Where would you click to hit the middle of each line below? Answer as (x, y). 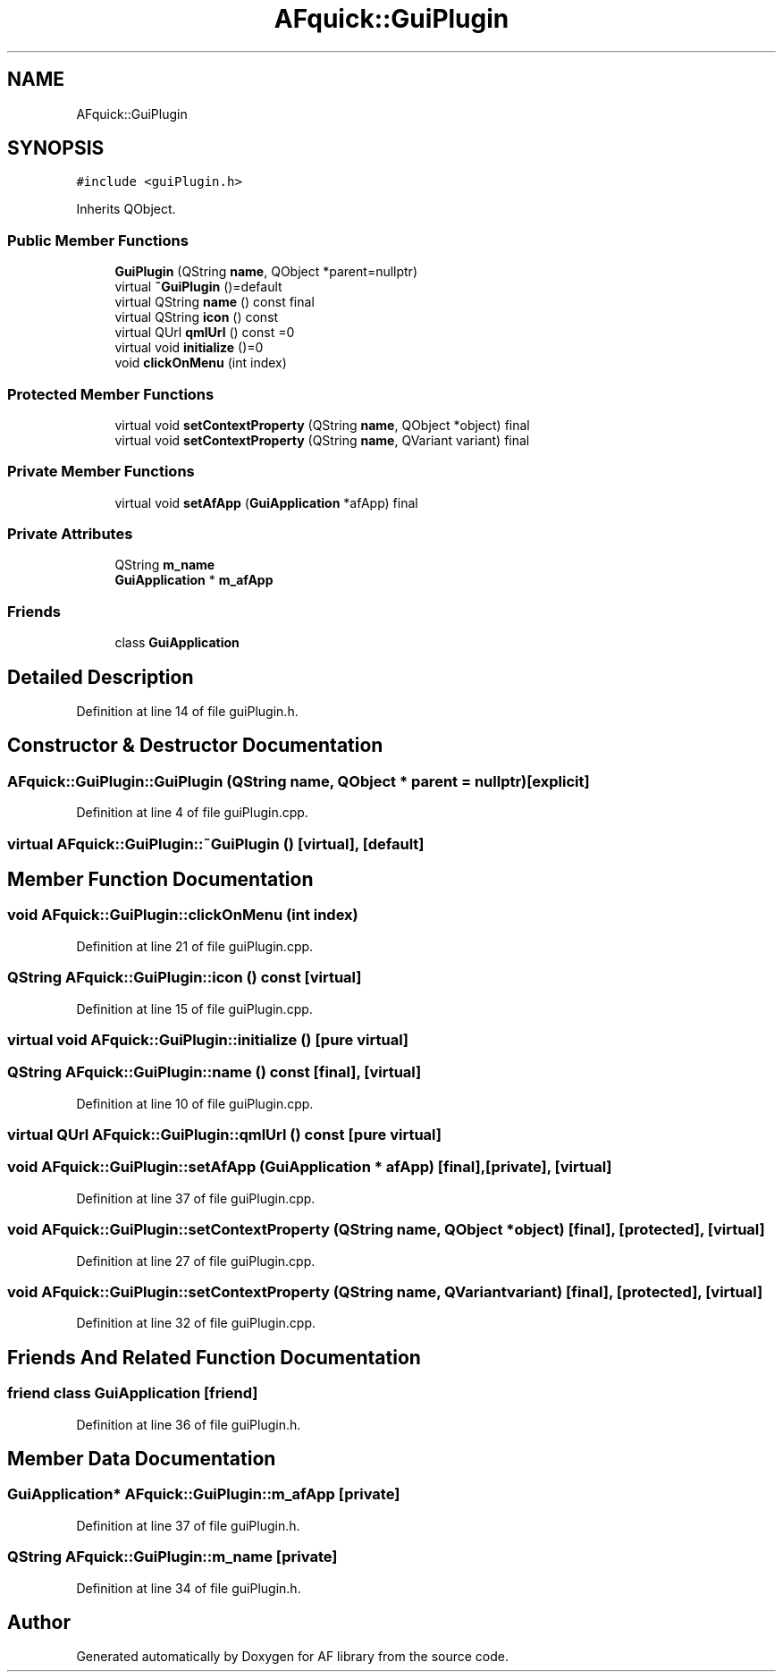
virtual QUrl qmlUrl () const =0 (205, 333)
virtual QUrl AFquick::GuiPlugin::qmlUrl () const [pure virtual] (225, 1135)
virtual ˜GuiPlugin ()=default (198, 287)
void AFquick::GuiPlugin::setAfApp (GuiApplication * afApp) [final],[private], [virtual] (310, 1167)
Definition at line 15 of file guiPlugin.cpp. (194, 1008)
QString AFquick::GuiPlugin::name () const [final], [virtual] (215, 1072)
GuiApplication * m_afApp (194, 580)
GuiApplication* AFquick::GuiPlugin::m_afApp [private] (204, 1494)
